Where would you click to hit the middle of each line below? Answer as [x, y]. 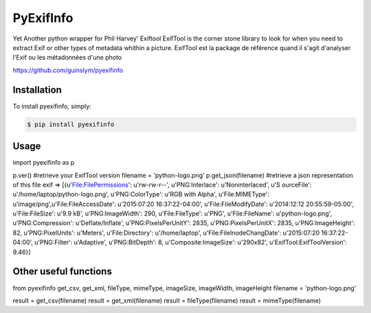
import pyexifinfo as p [44, 163]
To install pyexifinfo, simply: [52, 106]
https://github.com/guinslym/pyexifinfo [68, 70]
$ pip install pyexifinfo [71, 124]
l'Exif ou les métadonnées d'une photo [67, 58]
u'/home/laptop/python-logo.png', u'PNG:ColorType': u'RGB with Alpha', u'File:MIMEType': [141, 194]
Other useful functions [63, 271]
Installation [37, 90]
